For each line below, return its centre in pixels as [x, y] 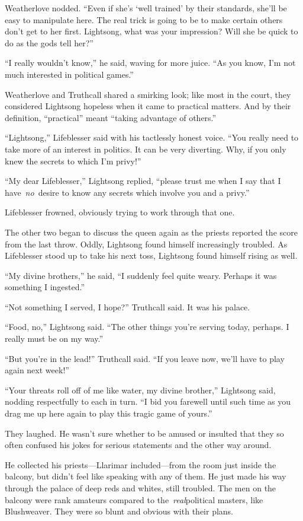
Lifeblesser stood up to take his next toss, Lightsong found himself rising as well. [151, 255]
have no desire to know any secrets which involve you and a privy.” [127, 192]
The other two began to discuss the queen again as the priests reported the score [151, 232]
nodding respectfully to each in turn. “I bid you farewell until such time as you [148, 401]
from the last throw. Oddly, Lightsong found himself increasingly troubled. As [146, 244]
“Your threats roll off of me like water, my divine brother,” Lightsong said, [140, 390]
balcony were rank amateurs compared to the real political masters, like [134, 499]
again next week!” [37, 370]
